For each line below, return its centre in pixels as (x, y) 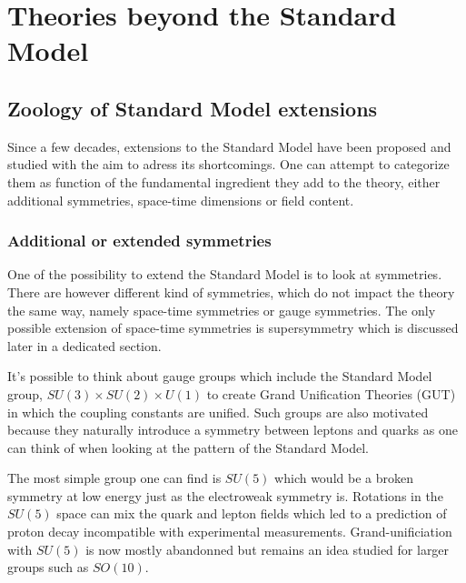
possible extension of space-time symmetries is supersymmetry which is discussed (233, 328)
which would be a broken (344, 478)
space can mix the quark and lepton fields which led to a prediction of (252, 513)
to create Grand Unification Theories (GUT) (331, 393)
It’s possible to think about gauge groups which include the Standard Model (220, 376)
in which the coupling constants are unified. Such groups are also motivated (218, 412)
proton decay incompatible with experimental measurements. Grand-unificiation (230, 532)
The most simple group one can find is (114, 478)
